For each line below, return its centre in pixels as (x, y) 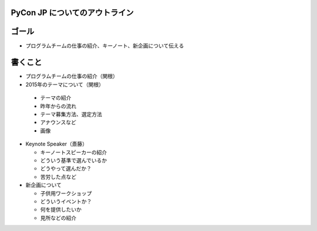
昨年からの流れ (58, 106)
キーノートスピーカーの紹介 (74, 152)
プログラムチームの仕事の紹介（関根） (72, 76)
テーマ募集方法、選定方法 (71, 114)
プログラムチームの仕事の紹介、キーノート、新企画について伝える (105, 45)
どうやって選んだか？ (66, 169)
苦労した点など (58, 176)
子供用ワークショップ (66, 193)
